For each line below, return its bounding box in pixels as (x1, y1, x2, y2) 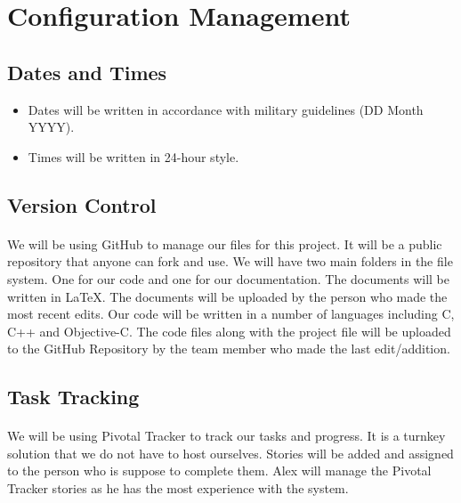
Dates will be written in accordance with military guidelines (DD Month (28, 100, 424, 118)
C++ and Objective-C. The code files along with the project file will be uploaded (7, 321, 451, 340)
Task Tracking (7, 383, 140, 410)
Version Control (7, 191, 157, 218)
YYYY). (28, 118, 75, 136)
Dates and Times (7, 58, 167, 85)
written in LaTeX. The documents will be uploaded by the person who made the (7, 287, 448, 305)
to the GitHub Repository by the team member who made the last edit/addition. (7, 339, 450, 358)
